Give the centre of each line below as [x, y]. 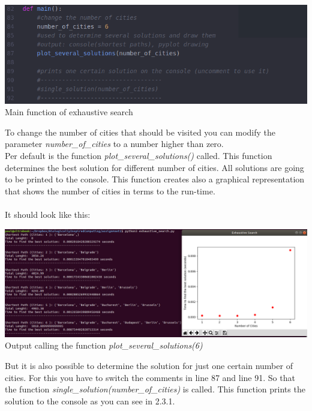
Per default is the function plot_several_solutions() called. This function [139, 156]
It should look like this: [48, 214]
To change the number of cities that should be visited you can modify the [140, 132]
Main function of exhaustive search [69, 112]
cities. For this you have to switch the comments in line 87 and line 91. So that [150, 377]
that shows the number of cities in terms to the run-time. [110, 190]
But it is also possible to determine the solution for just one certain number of [149, 365]
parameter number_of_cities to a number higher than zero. [114, 144]
